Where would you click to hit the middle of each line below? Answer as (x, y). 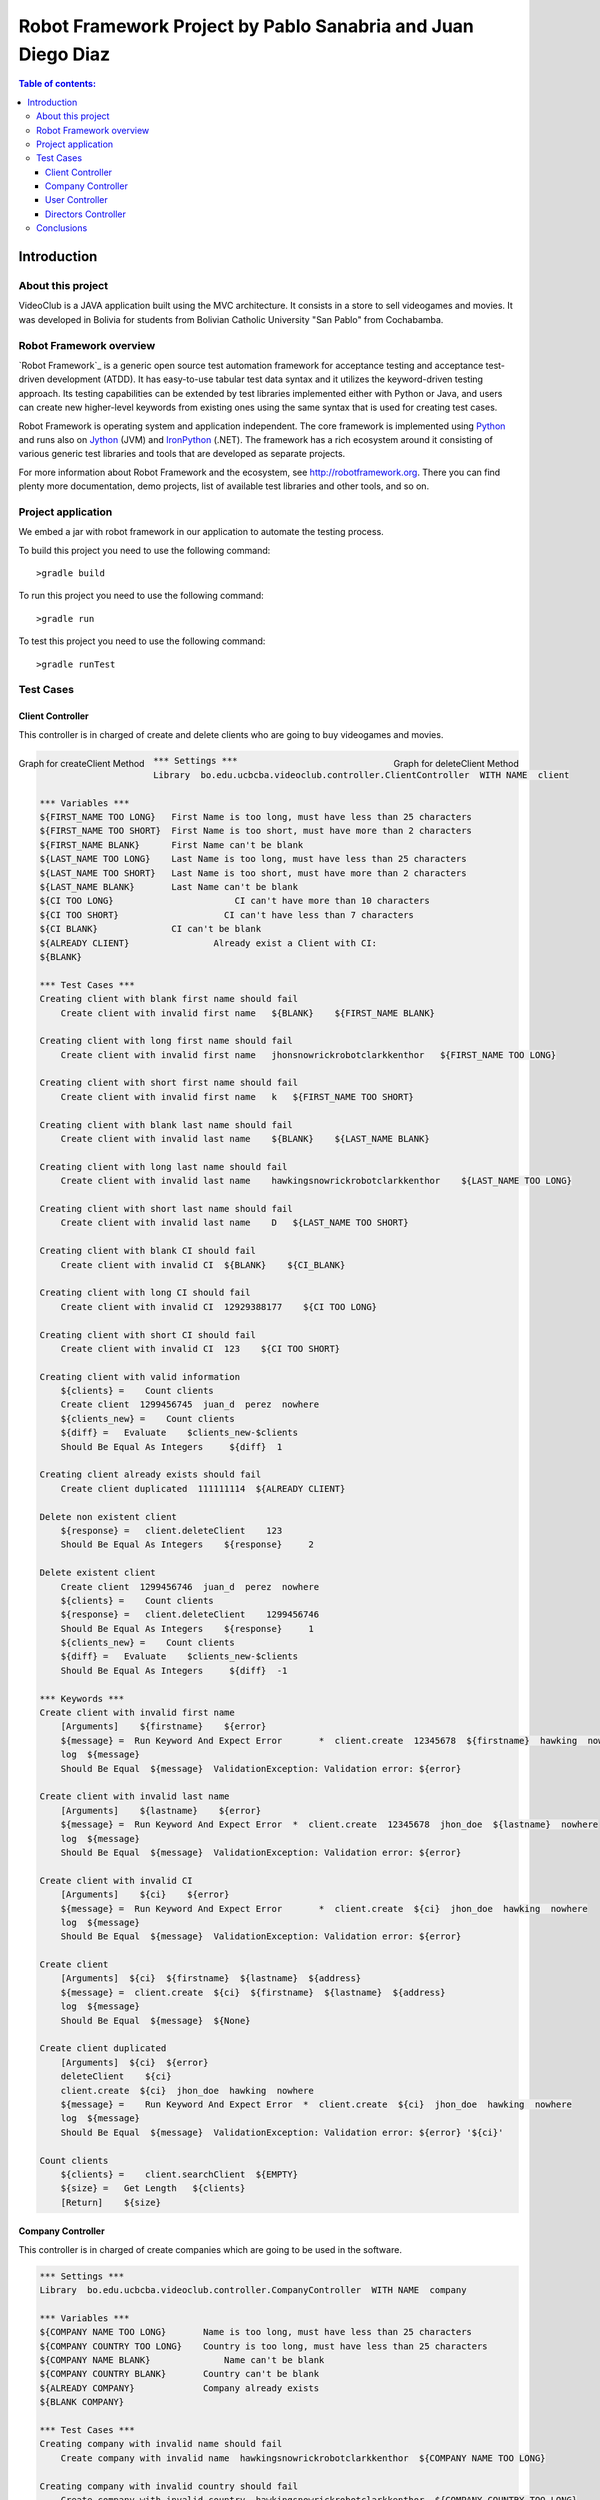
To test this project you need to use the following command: (142, 641)
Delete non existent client (108, 1516)
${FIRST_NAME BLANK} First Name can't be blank (171, 844)
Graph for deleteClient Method (456, 763)
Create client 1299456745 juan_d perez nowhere (190, 1404)
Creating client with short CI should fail (148, 1334)
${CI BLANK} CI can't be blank (150, 929)
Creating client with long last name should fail (163, 1166)
